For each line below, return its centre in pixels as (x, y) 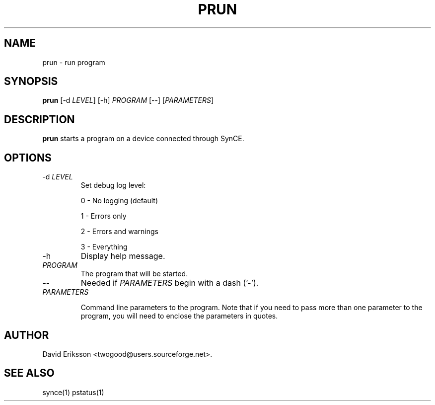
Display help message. (123, 256)
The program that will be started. (134, 274)
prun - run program (74, 62)
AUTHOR (27, 335)
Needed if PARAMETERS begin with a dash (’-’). (170, 283)
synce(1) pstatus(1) (73, 392)
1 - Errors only (104, 216)
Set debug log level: (113, 185)
